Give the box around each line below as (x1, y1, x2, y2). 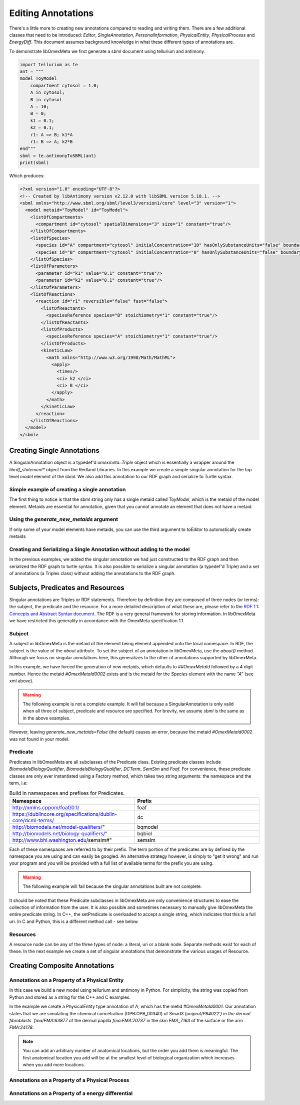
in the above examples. (22, 715, 70, 721)
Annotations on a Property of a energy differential (9, 1090, 133, 1097)
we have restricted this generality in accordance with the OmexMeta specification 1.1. (9, 618, 185, 624)
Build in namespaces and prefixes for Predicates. (9, 790, 125, 797)
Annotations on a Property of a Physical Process (9, 1076, 129, 1083)
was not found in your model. (9, 736, 69, 742)
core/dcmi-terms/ (12, 817, 54, 824)
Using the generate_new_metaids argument (9, 516, 118, 523)
